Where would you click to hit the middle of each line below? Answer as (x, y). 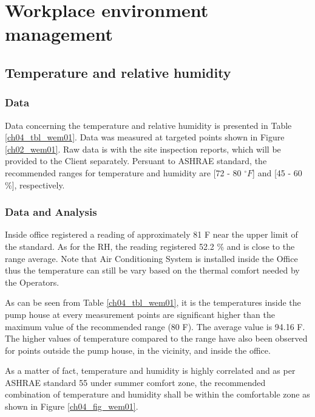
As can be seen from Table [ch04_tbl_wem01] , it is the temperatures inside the (153, 302)
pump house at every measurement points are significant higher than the (140, 314)
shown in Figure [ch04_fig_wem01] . (72, 406)
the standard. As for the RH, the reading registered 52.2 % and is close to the (150, 246)
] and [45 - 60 (277, 172)
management (59, 34)
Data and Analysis (51, 212)
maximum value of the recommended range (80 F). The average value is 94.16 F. (155, 326)
